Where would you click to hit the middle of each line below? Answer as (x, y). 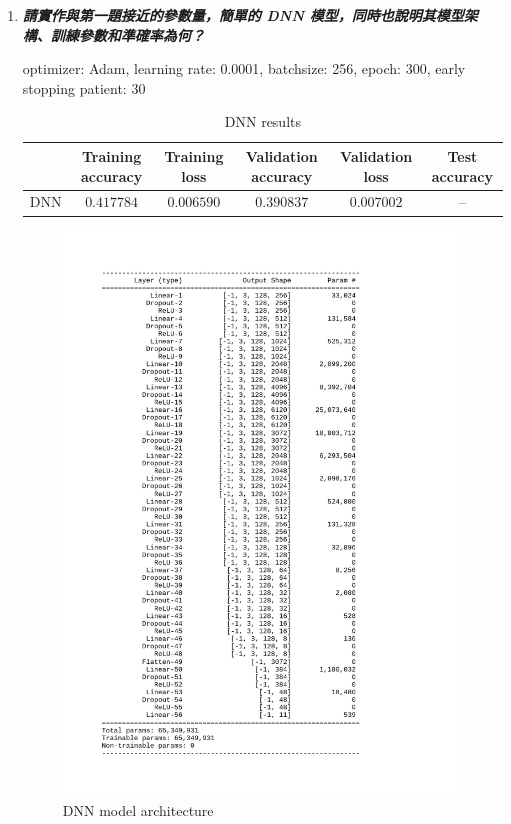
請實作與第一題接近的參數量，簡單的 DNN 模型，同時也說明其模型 (243, 15)
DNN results (262, 121)
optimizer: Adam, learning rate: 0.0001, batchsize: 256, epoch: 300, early (244, 68)
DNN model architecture (138, 810)
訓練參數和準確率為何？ (127, 34)
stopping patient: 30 (84, 87)
